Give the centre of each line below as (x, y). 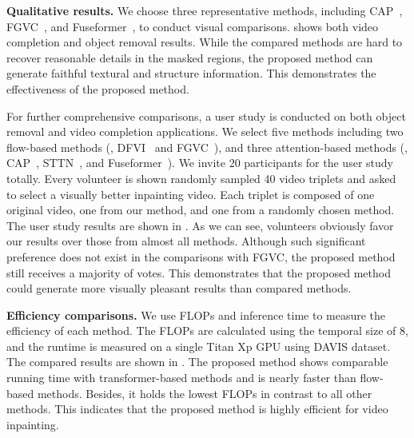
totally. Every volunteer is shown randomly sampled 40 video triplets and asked (201, 178)
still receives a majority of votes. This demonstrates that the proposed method (199, 272)
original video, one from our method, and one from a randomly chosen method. (201, 210)
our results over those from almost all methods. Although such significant (186, 241)
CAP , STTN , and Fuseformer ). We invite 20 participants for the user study (200, 163)
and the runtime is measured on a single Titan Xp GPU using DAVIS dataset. (199, 346)
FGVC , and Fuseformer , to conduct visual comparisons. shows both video (193, 26)
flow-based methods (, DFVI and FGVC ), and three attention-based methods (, (207, 147)
